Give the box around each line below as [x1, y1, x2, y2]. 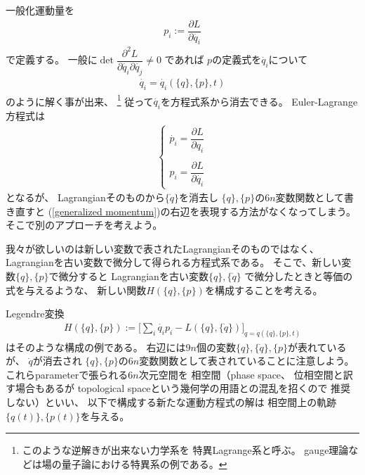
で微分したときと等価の [244, 269, 353, 284]
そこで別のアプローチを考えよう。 [6, 217, 163, 232]
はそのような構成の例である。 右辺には [6, 339, 186, 354]
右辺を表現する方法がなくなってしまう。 [170, 203, 356, 218]
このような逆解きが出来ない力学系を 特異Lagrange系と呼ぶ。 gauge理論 [22, 443, 349, 457]
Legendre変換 [6, 306, 65, 321]
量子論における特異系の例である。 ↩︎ [61, 456, 227, 471]
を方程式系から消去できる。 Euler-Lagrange [160, 94, 358, 108]
